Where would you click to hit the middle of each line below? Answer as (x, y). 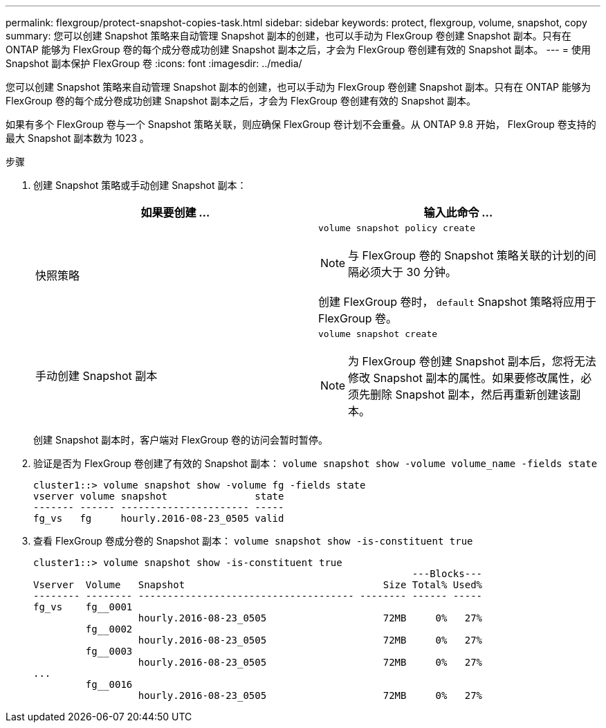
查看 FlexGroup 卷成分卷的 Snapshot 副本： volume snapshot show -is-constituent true (253, 541)
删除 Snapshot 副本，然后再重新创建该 (470, 394)
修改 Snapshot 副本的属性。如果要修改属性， (465, 378)
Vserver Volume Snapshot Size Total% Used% (258, 585)
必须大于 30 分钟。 (408, 272)
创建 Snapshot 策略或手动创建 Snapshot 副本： (140, 185)
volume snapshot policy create (397, 228)
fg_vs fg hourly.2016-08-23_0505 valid (159, 518)
